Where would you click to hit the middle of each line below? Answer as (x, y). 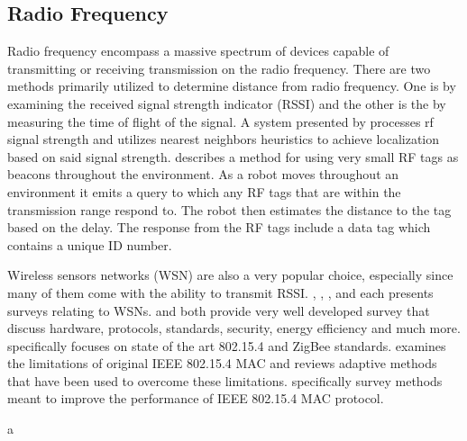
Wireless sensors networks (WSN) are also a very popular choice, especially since (230, 275)
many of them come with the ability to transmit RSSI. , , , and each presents (220, 292)
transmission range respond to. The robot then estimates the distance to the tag (229, 209)
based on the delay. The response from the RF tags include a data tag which (219, 227)
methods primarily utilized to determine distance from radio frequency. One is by (232, 86)
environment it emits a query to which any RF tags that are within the (204, 191)
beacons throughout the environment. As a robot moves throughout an (203, 174)
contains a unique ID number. (90, 244)
